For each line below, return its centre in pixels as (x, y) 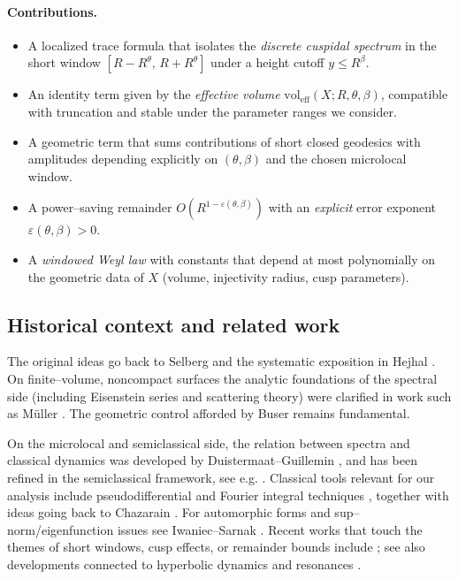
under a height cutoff (267, 62)
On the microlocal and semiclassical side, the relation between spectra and (209, 442)
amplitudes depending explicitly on (123, 159)
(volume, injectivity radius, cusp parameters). (286, 276)
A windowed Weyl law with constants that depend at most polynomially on (232, 259)
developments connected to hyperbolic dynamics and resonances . (184, 564)
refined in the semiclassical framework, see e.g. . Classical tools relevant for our (221, 477)
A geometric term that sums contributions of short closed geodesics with (224, 141)
